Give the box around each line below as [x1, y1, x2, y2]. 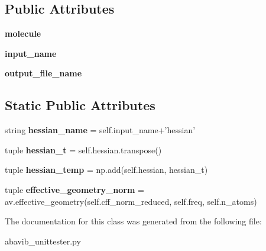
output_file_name [5, 67, 82, 79]
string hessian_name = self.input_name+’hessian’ [5, 124, 196, 136]
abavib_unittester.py [5, 234, 81, 247]
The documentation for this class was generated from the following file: [5, 215, 262, 227]
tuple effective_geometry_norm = [5, 183, 144, 195]
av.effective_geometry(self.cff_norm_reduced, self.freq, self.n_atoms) [5, 195, 257, 207]
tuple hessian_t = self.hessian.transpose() [5, 143, 162, 156]
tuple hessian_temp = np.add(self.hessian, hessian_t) [5, 163, 208, 176]
